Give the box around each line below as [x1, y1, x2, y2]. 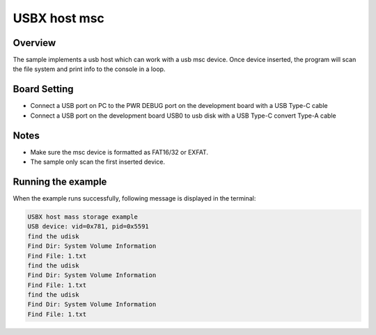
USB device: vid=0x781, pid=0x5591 [27, 223, 149, 231]
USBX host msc [13, 10, 104, 26]
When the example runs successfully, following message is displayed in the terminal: [13, 194, 256, 202]
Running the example [13, 176, 107, 187]
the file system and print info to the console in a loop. [13, 65, 166, 73]
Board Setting [13, 84, 74, 95]
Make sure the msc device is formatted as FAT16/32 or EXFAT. [30, 148, 209, 156]
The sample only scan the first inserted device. [30, 157, 165, 166]
